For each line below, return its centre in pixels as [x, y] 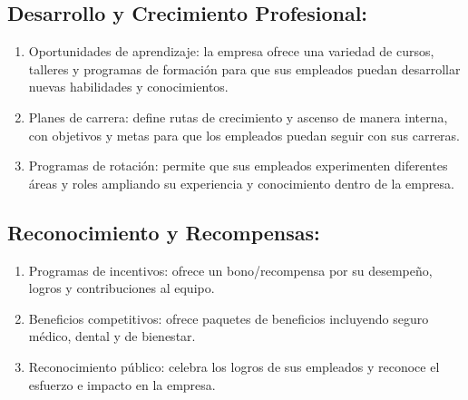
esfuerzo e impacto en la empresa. [122, 384]
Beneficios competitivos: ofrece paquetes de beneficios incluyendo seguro [229, 318]
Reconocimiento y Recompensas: [164, 232]
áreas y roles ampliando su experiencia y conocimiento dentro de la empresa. [241, 183]
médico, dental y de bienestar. [112, 336]
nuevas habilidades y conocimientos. [128, 87]
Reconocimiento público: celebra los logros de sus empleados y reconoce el [234, 366]
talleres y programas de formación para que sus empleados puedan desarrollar [244, 68]
